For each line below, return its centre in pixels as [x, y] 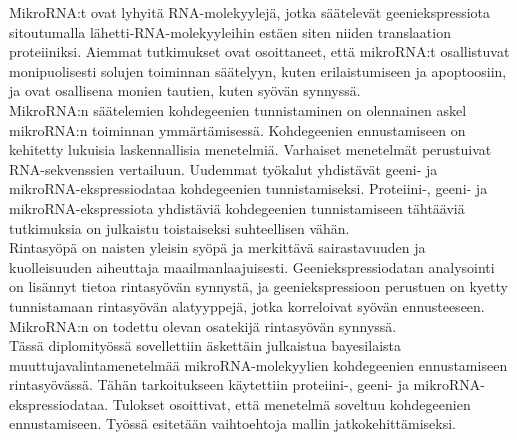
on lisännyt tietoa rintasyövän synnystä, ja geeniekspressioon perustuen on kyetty [258, 286]
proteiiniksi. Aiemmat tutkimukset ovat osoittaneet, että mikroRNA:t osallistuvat [259, 51]
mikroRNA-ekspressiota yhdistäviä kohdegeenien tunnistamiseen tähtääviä [237, 207]
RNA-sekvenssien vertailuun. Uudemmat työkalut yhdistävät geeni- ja [223, 168]
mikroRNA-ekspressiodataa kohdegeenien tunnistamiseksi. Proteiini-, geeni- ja [248, 188]
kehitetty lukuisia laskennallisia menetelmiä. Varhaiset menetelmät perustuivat [250, 149]
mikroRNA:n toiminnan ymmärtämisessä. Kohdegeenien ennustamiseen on [237, 129]
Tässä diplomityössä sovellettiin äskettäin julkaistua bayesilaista [205, 345]
